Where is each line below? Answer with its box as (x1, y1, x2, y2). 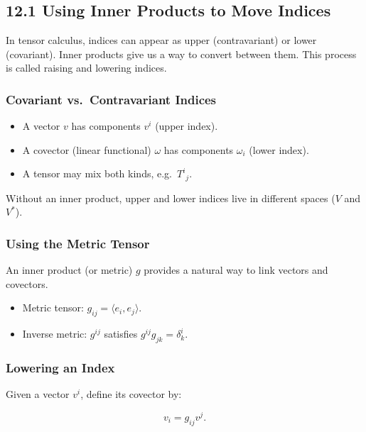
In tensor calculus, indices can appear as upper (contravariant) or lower (6, 33, 317, 48)
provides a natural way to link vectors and (144, 262, 328, 277)
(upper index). (155, 118, 218, 133)
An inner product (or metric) (6, 262, 133, 277)
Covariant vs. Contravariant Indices (6, 90, 217, 108)
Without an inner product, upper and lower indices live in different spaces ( (6, 190, 335, 205)
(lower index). (249, 142, 309, 157)
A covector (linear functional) (22, 142, 151, 157)
